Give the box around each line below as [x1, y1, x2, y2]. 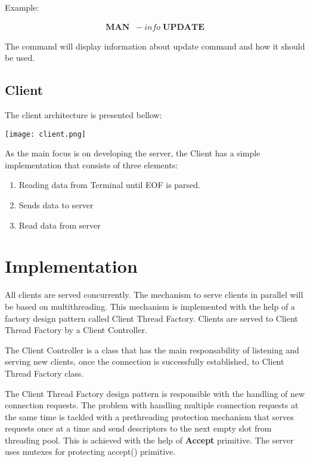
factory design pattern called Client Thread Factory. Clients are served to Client [5, 312, 298, 324]
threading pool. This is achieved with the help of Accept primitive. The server [5, 433, 294, 446]
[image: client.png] [5, 130, 86, 138]
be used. [5, 51, 35, 64]
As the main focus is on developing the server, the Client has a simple [5, 147, 261, 159]
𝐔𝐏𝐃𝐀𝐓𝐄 [163, 23, 204, 32]
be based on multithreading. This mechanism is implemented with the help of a [5, 300, 295, 312]
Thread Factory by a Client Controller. [5, 324, 147, 336]
